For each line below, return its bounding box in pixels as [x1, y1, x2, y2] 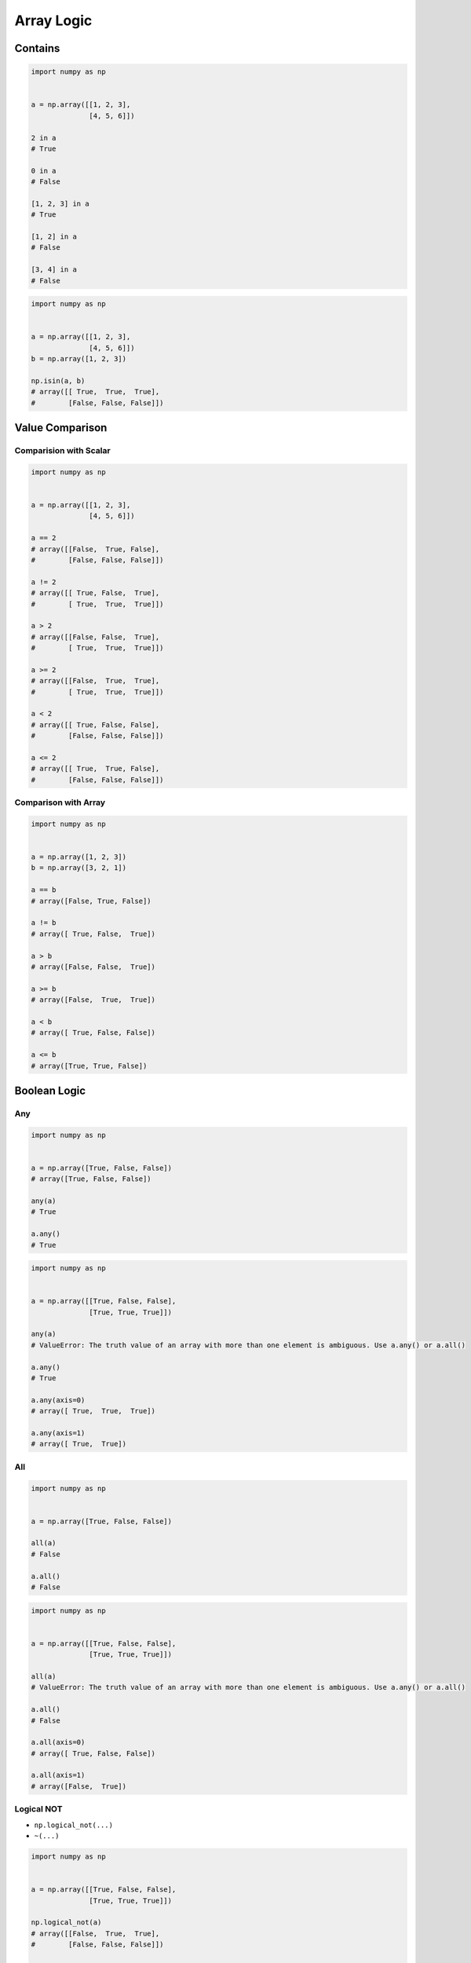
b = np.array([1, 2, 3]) [31, 354, 127, 364]
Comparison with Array [14, 797, 106, 808]
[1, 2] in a [31, 232, 78, 241]
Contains [14, 42, 60, 55]
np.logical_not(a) [31, 1918, 102, 1927]
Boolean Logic [14, 1084, 86, 1097]
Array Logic [14, 12, 93, 29]
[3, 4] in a [31, 265, 78, 274]
